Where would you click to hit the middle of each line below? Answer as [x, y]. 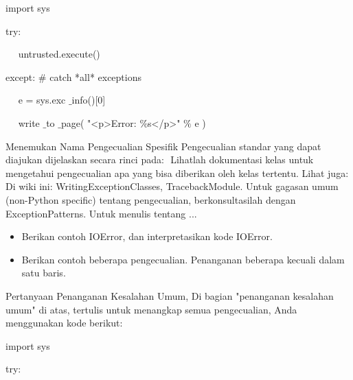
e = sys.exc [42, 100]
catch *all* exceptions [96, 76]
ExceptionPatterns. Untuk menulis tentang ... [101, 213]
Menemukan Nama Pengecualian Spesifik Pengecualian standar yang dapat [163, 146]
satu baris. [44, 273]
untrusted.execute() [59, 54]
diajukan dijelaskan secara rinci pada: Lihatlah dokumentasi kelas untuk [160, 159]
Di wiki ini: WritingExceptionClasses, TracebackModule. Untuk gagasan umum [172, 186]
